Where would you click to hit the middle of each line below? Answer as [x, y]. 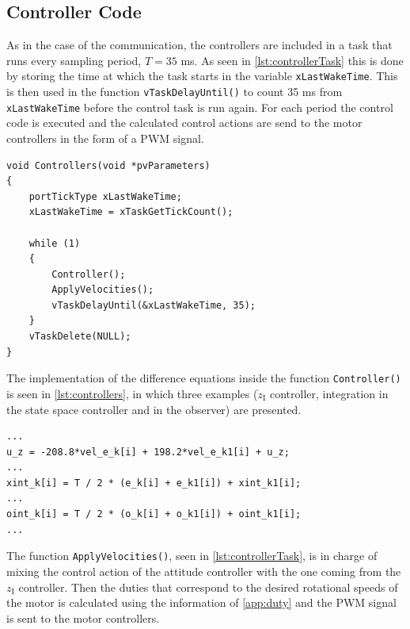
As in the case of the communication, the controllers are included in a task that [199, 45]
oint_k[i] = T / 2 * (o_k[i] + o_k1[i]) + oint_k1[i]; [154, 514]
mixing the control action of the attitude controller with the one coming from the [204, 571]
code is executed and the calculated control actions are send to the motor [184, 123]
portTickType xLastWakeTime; [105, 196]
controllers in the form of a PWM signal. [105, 138]
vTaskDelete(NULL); [80, 337]
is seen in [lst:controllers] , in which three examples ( [132, 393]
